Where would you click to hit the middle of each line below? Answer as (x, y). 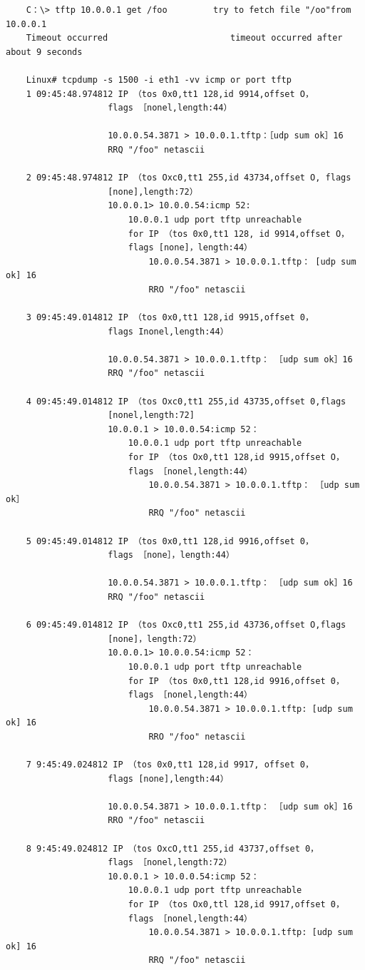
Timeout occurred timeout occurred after (184, 38)
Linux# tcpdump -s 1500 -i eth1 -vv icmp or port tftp (159, 80)
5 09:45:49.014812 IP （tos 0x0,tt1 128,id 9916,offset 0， (170, 541)
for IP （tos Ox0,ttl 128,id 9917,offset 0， (236, 904)
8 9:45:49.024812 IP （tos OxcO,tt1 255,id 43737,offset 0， (172, 848)
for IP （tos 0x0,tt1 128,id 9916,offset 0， (236, 681)
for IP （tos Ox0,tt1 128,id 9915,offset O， (236, 457)
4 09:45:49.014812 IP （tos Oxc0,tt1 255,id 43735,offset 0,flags (186, 401)
